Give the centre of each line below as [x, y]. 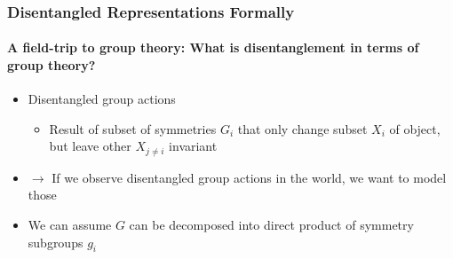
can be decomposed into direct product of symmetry [271, 225]
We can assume [70, 225]
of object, [415, 128]
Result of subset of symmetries [133, 128]
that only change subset [302, 128]
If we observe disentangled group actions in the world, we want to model [249, 177]
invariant [193, 146]
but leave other [90, 146]
